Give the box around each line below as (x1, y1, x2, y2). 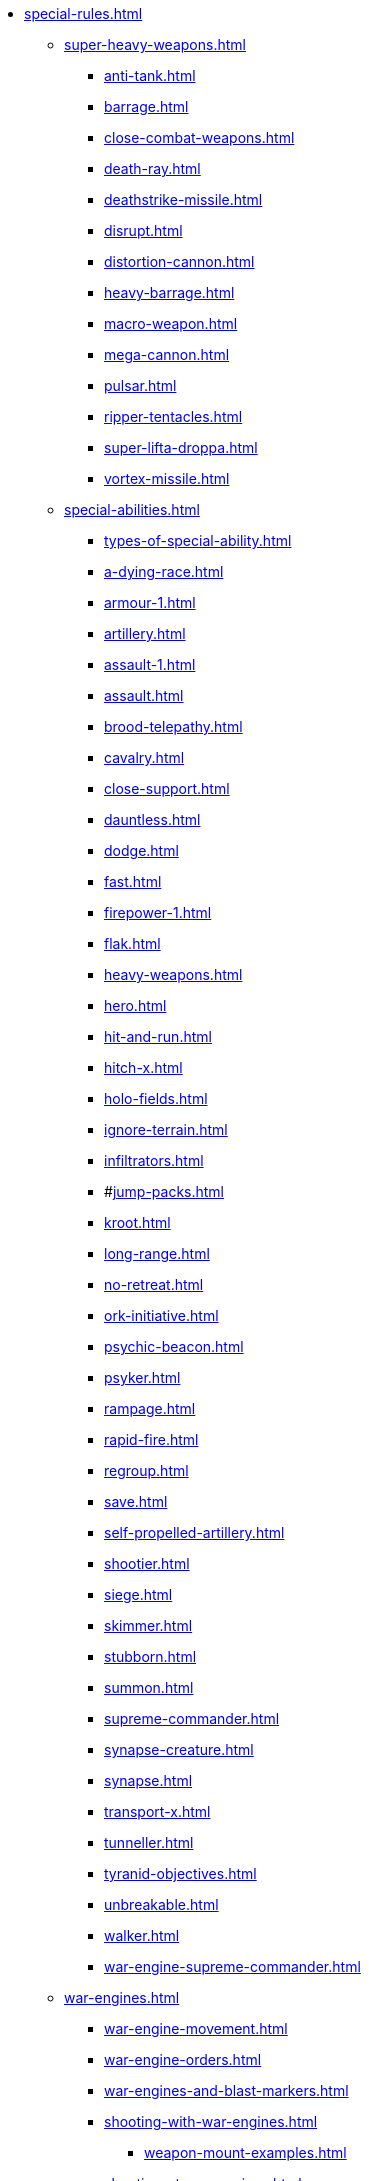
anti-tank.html (104, 67, 196, 84)
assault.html (104, 687, 184, 704)
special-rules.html (24, 5, 143, 22)
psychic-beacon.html (104, 1338, 244, 1355)
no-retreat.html (104, 1276, 204, 1293)
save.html (104, 1493, 168, 1510)
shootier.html (104, 1555, 190, 1572)
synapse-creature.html (104, 1741, 254, 1758)
